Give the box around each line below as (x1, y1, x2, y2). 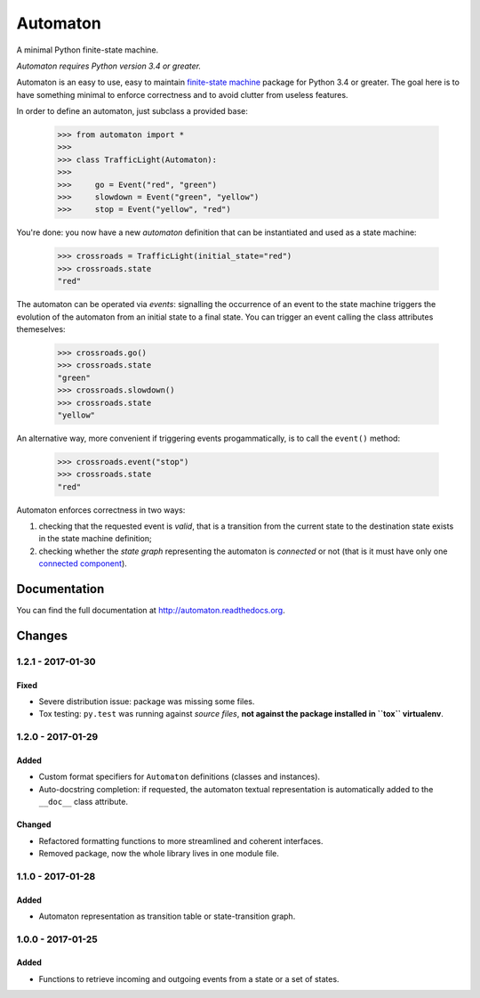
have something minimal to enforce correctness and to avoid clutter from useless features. (16, 89, 348, 100)
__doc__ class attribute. (38, 797, 129, 807)
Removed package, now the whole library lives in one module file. (38, 848, 280, 858)
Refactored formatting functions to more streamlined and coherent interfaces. (38, 835, 324, 846)
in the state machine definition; (38, 533, 152, 544)
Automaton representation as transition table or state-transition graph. (38, 911, 296, 921)
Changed (16, 819, 52, 830)
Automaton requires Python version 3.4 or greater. (16, 61, 202, 71)
